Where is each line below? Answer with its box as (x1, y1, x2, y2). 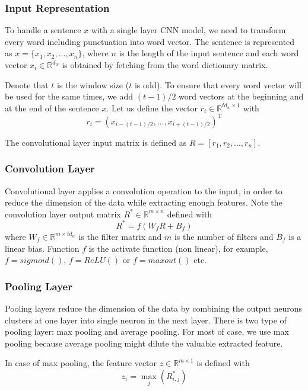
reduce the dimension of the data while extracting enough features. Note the (5, 196, 282, 209)
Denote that (5, 78, 49, 91)
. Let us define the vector (106, 101, 198, 114)
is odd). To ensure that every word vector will (134, 78, 301, 91)
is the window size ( (57, 78, 129, 91)
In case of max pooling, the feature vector (5, 357, 157, 369)
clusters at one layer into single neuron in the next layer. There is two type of (5, 313, 287, 326)
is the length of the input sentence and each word (119, 47, 299, 59)
